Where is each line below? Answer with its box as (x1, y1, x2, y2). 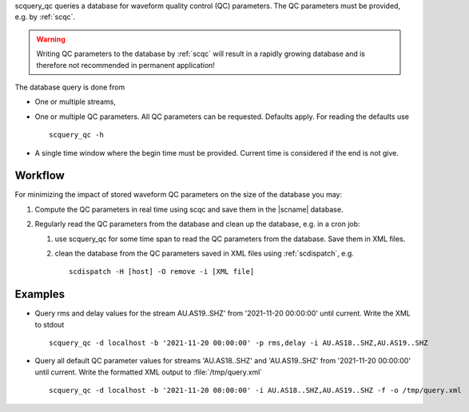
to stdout (34, 319, 65, 329)
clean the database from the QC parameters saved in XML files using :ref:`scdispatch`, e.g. (54, 248, 355, 258)
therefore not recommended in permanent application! (36, 60, 216, 69)
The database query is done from (14, 82, 125, 92)
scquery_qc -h (49, 130, 104, 140)
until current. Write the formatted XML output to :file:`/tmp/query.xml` (34, 367, 263, 377)
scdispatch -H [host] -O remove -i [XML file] (69, 267, 255, 276)
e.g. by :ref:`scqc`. (14, 12, 76, 22)
